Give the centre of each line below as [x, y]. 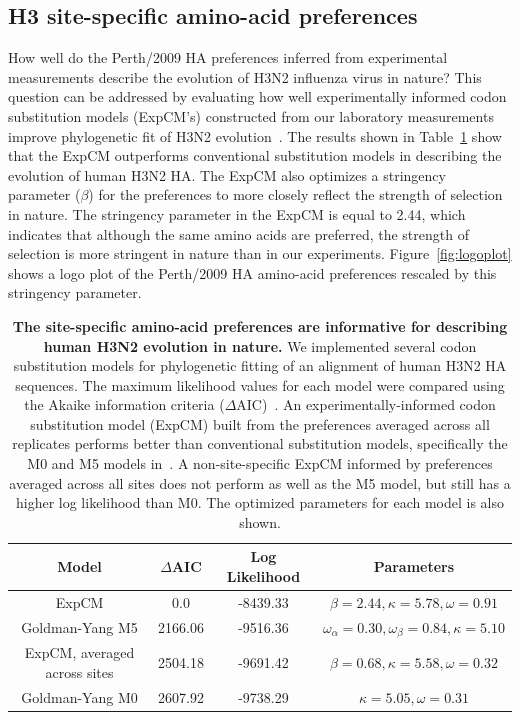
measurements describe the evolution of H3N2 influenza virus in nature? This [245, 76]
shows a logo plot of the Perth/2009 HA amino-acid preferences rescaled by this [252, 272]
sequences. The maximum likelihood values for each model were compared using [260, 384]
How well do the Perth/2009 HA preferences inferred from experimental [228, 57]
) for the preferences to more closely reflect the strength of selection [295, 194]
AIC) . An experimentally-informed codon [366, 404]
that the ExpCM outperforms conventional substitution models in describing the [255, 155]
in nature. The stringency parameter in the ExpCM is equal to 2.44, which [237, 213]
